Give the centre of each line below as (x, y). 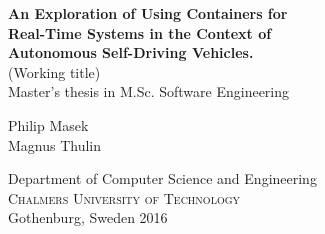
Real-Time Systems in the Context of (140, 32)
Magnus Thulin (55, 144)
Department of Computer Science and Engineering (162, 178)
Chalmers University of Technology (124, 197)
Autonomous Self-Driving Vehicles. (131, 52)
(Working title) (54, 71)
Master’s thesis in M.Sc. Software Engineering (149, 91)
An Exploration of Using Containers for (148, 13)
